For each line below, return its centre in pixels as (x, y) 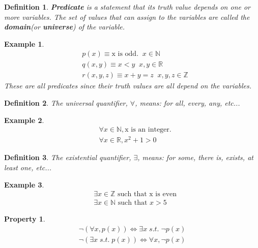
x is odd (124, 54)
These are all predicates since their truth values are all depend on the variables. (128, 86)
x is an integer (147, 130)
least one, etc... (28, 167)
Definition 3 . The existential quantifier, (68, 157)
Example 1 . (24, 43)
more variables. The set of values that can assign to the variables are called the (127, 17)
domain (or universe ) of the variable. (65, 27)
